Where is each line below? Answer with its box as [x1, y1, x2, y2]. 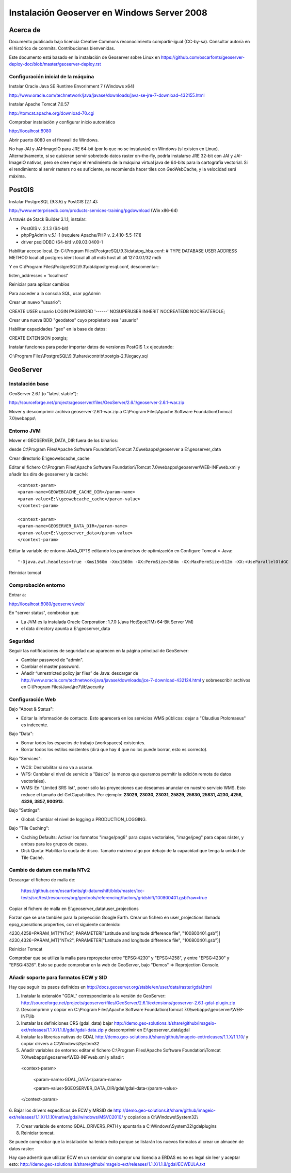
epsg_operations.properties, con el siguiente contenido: [9, 921, 121, 927]
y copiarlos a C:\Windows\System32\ [124, 1114, 198, 1120]
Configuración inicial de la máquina [9, 73, 94, 80]
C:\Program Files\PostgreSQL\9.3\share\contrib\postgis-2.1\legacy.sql [9, 353, 148, 359]
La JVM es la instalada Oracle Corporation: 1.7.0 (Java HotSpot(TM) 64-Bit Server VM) [21, 619, 194, 625]
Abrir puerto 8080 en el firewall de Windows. [9, 137, 99, 143]
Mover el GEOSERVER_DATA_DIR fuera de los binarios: [9, 438, 118, 443]
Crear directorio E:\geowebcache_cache [9, 455, 90, 461]
